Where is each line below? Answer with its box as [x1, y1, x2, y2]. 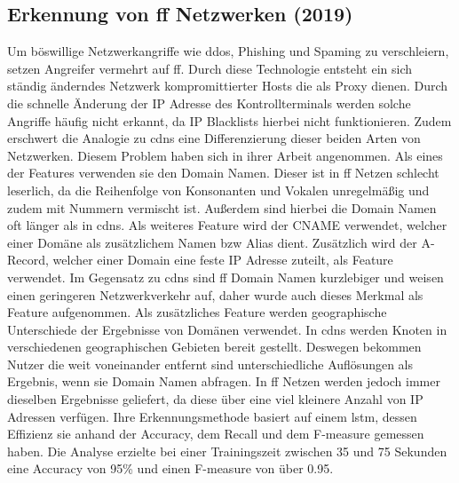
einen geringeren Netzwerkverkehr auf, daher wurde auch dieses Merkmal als [7, 285, 423, 304]
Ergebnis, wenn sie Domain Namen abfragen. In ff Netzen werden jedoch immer [7, 372, 440, 391]
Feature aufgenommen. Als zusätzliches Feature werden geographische [7, 303, 387, 321]
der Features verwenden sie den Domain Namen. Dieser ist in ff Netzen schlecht [7, 163, 439, 182]
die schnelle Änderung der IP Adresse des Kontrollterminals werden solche [7, 93, 411, 112]
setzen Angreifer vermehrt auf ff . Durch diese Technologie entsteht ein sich [7, 59, 413, 77]
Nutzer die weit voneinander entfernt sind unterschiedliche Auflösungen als [7, 354, 414, 373]
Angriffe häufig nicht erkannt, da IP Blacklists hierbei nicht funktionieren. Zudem [7, 111, 452, 130]
